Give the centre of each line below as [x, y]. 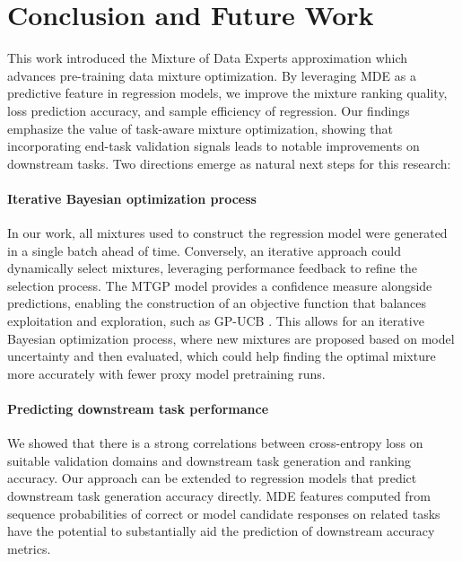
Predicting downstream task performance [138, 409]
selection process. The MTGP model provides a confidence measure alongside [220, 285]
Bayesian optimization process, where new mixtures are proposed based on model [231, 338]
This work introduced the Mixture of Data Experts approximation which [208, 58]
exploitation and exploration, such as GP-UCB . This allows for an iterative [216, 321]
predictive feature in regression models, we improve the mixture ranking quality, [227, 93]
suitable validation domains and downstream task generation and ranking [209, 460]
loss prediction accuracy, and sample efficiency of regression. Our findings [209, 110]
